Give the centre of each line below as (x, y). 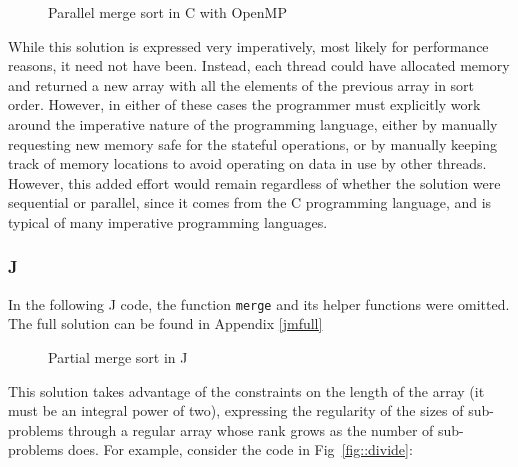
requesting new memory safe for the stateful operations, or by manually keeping (252, 143)
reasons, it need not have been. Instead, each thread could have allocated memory (259, 65)
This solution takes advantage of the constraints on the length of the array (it (246, 390)
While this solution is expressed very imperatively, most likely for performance (248, 45)
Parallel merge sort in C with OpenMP (167, 12)
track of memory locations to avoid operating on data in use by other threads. (247, 163)
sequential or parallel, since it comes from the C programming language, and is (250, 202)
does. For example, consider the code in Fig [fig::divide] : (240, 449)
